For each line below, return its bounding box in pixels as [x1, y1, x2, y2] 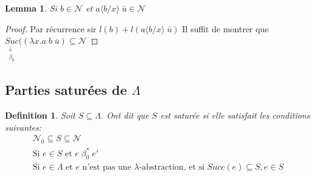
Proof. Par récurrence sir [5, 22, 97, 35]
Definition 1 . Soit [5, 109, 75, 121]
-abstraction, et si [139, 163, 205, 172]
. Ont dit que [100, 109, 149, 121]
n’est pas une [82, 163, 131, 172]
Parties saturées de [5, 80, 127, 99]
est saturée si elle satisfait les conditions [160, 109, 310, 121]
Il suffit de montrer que [182, 22, 269, 35]
